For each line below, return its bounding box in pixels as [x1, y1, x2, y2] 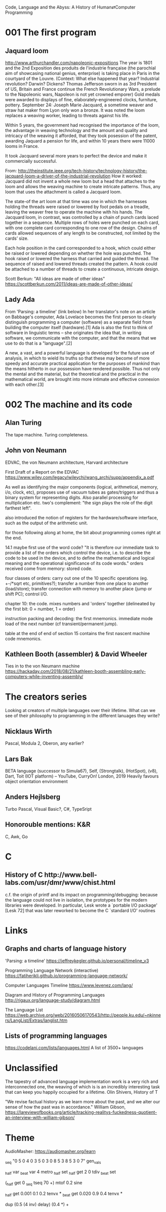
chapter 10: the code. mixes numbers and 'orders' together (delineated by [5, 600, 156, 606]
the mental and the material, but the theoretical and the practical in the [5, 371, 149, 377]
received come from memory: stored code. [5, 566, 93, 571]
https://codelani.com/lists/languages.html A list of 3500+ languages [5, 1045, 144, 1051]
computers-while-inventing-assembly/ [5, 674, 83, 680]
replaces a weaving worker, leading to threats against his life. [5, 113, 130, 118]
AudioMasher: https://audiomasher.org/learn [5, 1148, 96, 1154]
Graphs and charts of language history [5, 944, 127, 953]
